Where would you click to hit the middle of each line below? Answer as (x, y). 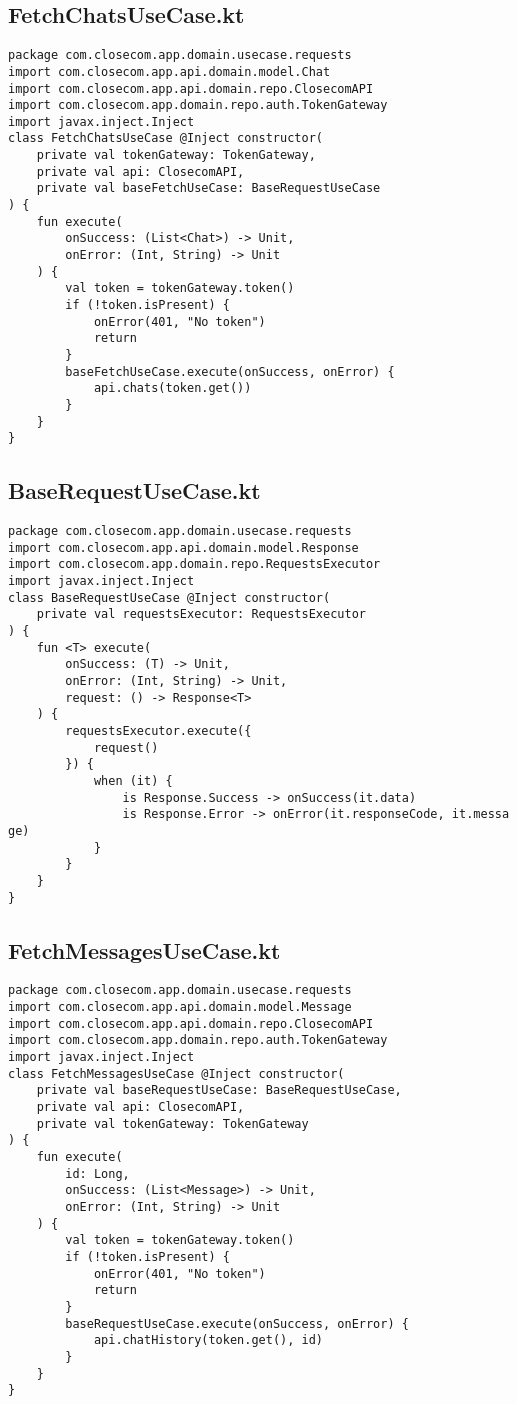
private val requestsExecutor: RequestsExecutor (201, 614)
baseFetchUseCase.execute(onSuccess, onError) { (230, 371)
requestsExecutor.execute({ (158, 731)
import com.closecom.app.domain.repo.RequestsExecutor (194, 564)
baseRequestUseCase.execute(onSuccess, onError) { (237, 1323)
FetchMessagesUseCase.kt (144, 949)
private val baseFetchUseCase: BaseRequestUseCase (208, 188)
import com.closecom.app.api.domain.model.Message (180, 1007)
